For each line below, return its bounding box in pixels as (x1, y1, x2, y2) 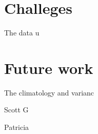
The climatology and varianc (4, 87, 94, 98)
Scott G (4, 104, 29, 115)
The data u (4, 27, 40, 38)
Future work (4, 57, 93, 78)
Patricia (4, 122, 29, 132)
